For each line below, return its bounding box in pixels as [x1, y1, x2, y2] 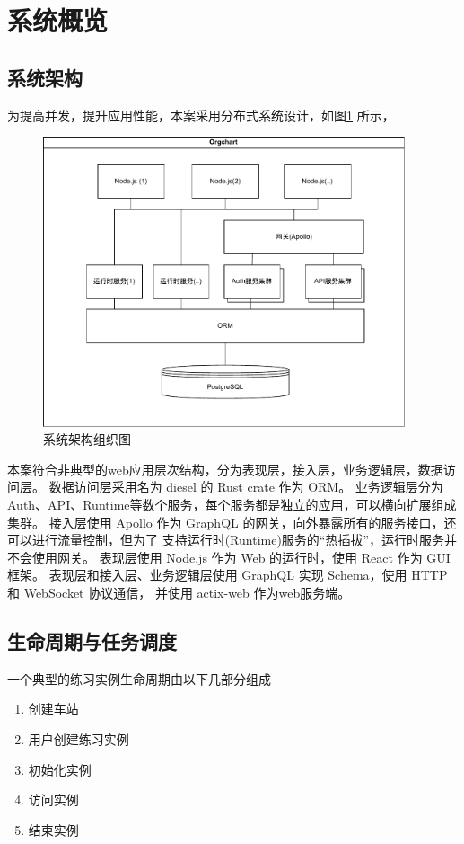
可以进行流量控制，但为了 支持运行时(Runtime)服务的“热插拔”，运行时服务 [7, 530, 445, 549]
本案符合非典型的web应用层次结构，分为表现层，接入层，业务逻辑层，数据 [7, 459, 443, 478]
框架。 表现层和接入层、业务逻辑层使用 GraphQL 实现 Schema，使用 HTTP [7, 565, 448, 584]
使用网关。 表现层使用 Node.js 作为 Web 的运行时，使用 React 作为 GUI [31, 547, 451, 566]
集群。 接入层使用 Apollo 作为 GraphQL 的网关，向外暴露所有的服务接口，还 [7, 512, 457, 531]
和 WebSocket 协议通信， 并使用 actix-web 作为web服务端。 [7, 582, 351, 601]
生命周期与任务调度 [7, 626, 177, 654]
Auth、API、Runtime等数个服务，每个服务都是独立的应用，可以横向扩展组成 [7, 495, 457, 514]
